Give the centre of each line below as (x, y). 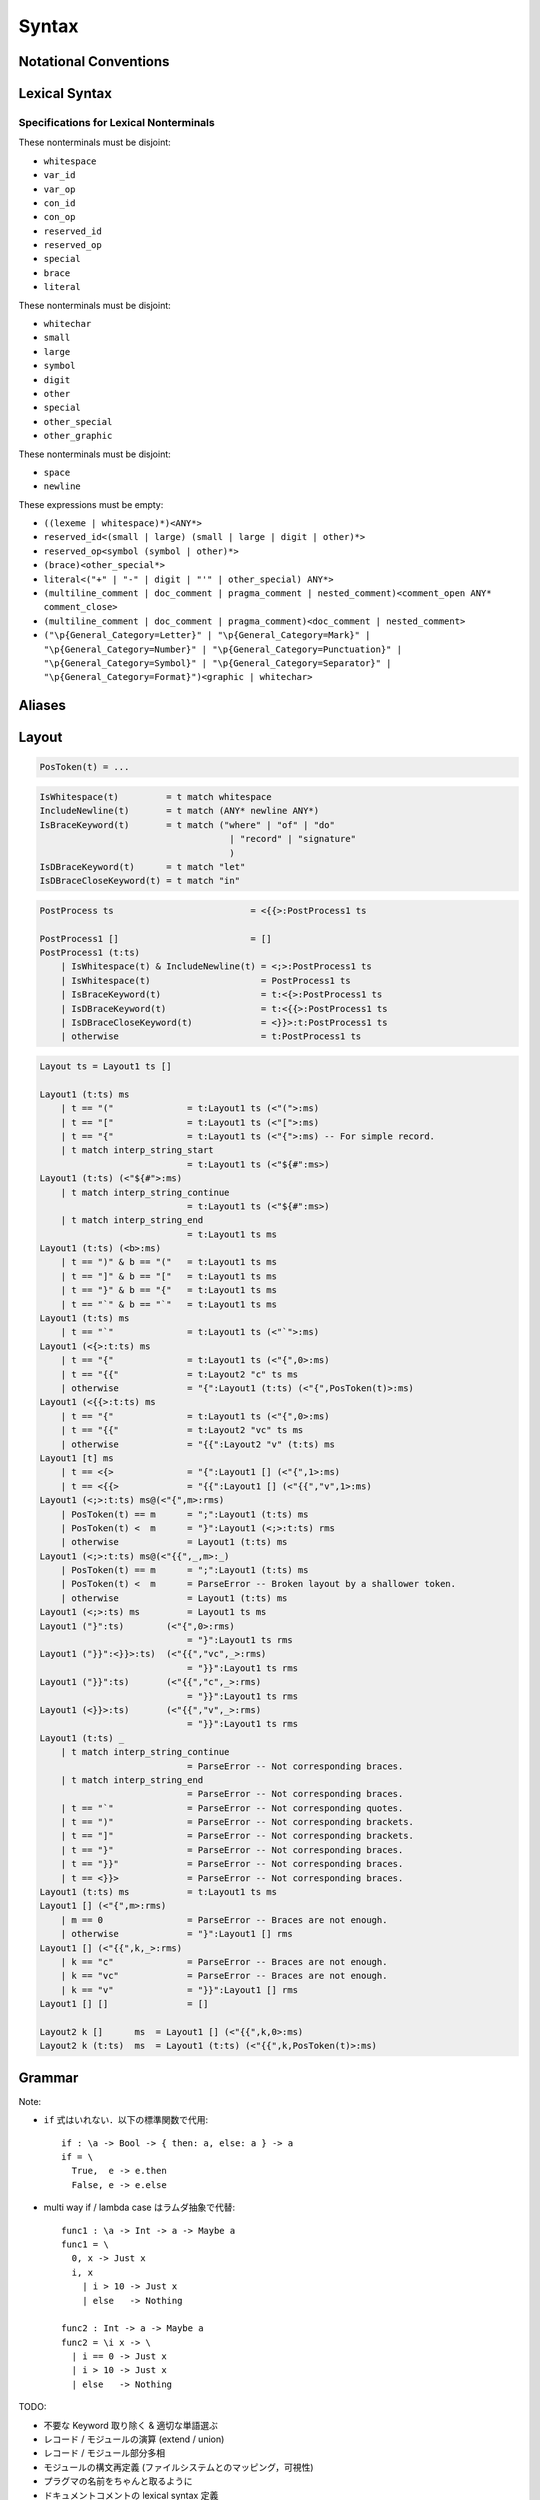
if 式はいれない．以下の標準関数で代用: (126, 2120)
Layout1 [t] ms (76, 1458)
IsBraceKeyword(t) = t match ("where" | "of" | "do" (187, 824)
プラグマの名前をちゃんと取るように (118, 2481)
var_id (59, 175)
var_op (59, 189)
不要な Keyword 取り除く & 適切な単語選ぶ (131, 2425)
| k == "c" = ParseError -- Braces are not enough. (224, 1961)
